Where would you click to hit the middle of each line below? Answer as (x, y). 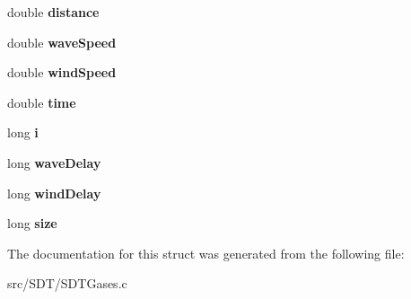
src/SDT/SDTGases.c (67, 283)
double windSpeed (62, 72)
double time (42, 102)
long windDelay (54, 193)
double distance (53, 12)
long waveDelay (54, 162)
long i (23, 132)
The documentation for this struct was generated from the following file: (206, 253)
